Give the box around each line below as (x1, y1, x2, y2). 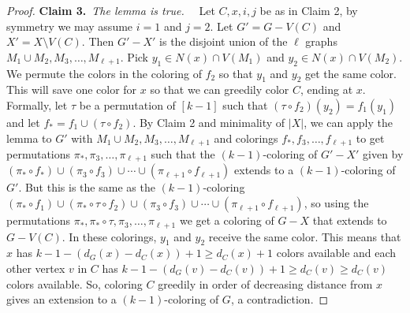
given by (363, 146, 404, 162)
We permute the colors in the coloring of (6, 65, 202, 81)
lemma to (6, 129, 52, 146)
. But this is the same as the (18, 179, 155, 196)
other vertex (6, 259, 65, 276)
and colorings (214, 129, 278, 146)
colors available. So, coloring (6, 275, 143, 292)
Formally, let (6, 96, 68, 113)
